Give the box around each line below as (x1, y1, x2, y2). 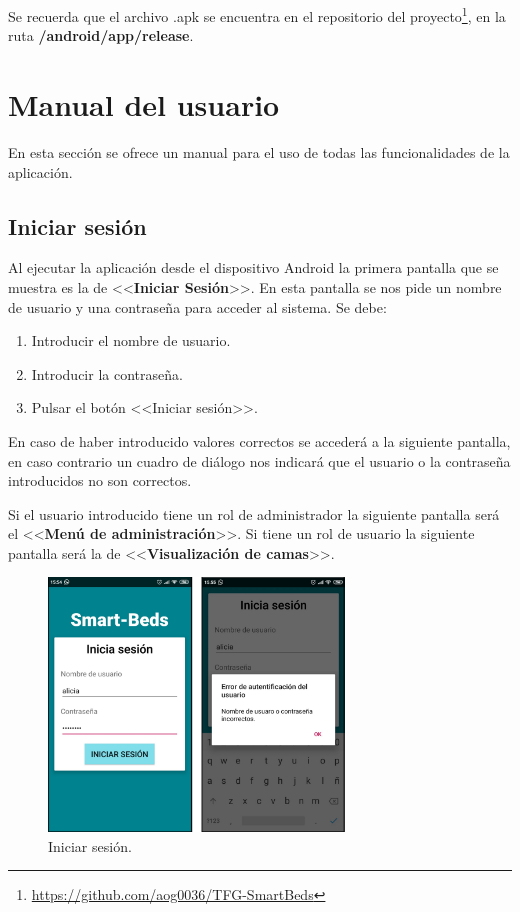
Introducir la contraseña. (31, 363, 183, 384)
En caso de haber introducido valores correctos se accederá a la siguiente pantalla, (8, 430, 511, 451)
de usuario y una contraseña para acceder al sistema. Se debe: (8, 296, 387, 317)
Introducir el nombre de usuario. (31, 330, 231, 351)
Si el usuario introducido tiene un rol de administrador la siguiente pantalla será (8, 503, 500, 524)
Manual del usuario (8, 84, 280, 125)
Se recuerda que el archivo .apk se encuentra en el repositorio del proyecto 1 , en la (8, 3, 506, 26)
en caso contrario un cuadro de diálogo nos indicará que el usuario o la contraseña (8, 450, 511, 471)
